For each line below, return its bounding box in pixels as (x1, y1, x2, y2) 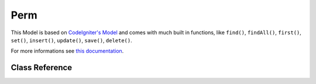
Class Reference (11, 63, 73, 72)
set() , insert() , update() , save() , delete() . (11, 36, 133, 43)
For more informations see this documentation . (11, 48, 124, 54)
